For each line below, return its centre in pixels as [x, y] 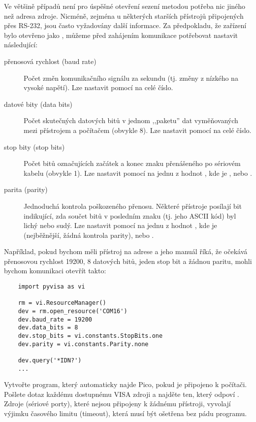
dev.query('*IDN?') [50, 360]
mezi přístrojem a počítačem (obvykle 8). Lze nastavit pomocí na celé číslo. [138, 130]
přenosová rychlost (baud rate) [50, 61]
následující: [21, 45]
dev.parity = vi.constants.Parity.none [83, 344]
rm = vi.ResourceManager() [62, 303]
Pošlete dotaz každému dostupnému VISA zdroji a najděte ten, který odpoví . [122, 394]
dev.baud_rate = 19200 [55, 319]
